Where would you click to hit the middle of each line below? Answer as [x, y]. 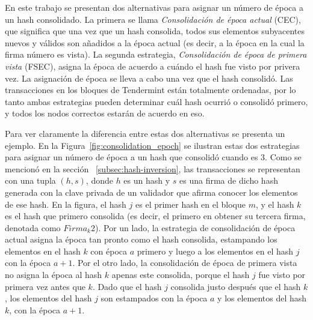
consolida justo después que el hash [236, 286]
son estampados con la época [154, 298]
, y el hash [275, 204]
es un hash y [147, 180]
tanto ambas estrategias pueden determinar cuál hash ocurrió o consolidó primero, [156, 101]
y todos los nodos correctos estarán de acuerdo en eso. [105, 113]
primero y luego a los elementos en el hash [215, 251]
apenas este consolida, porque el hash [181, 275]
